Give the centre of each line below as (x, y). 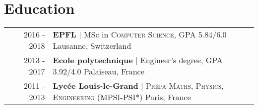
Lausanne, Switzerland (92, 46)
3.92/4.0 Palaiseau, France (98, 72)
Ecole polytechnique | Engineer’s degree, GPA (138, 60)
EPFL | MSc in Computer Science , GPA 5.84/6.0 (140, 35)
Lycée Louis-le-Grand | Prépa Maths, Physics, (138, 86)
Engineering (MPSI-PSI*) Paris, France (122, 97)
